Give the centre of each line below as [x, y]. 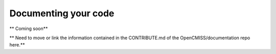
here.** [17, 45]
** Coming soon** [29, 29]
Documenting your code [62, 13]
